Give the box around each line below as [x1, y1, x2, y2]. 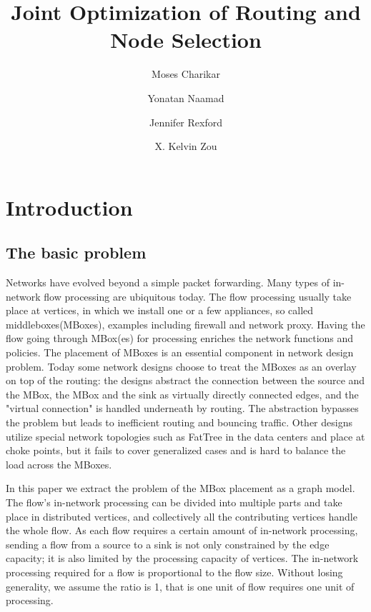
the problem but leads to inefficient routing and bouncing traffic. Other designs [6, 415, 352, 430]
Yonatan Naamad [147, 90, 224, 105]
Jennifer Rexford [149, 114, 222, 129]
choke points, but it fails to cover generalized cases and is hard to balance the [6, 443, 346, 458]
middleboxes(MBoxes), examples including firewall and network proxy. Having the [6, 316, 365, 331]
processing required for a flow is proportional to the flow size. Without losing [6, 564, 343, 579]
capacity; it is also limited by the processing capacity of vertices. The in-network [6, 551, 359, 566]
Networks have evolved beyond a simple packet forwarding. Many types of [6, 275, 330, 290]
